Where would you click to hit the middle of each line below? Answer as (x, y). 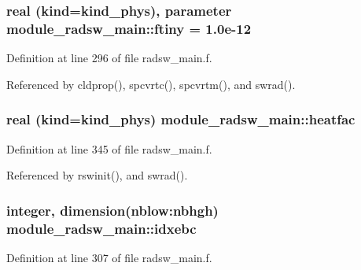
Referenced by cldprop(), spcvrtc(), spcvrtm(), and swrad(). (151, 84)
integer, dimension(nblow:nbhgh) (112, 210)
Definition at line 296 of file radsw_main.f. (109, 58)
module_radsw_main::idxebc (101, 228)
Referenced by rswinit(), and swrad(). (97, 175)
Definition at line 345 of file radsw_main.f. (109, 148)
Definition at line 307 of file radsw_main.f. (109, 257)
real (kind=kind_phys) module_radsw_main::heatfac (181, 119)
